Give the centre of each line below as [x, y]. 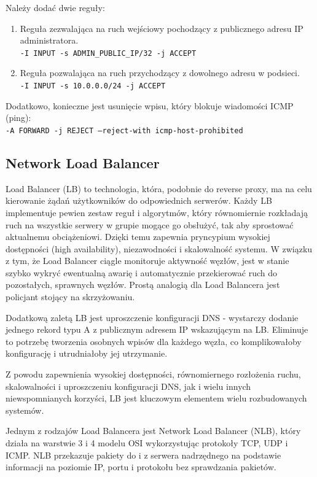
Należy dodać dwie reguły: [55, 7]
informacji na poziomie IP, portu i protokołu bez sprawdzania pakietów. [141, 467]
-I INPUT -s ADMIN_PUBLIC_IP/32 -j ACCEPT [108, 53]
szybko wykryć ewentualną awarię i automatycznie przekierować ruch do [142, 272]
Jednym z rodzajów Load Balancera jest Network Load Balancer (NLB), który [153, 431]
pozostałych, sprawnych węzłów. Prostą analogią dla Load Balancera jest [143, 285]
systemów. [25, 410]
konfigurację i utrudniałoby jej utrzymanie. [87, 353]
